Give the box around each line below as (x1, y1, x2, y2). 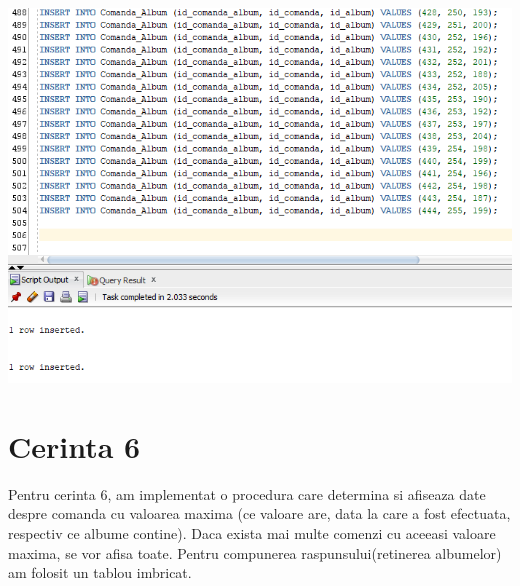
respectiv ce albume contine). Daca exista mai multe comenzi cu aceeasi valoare (8, 522, 496, 543)
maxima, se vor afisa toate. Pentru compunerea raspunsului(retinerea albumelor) (8, 542, 502, 563)
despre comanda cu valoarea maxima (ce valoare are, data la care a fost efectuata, (8, 503, 511, 524)
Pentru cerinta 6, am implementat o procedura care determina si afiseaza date (8, 483, 486, 504)
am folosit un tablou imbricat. (8, 562, 192, 583)
